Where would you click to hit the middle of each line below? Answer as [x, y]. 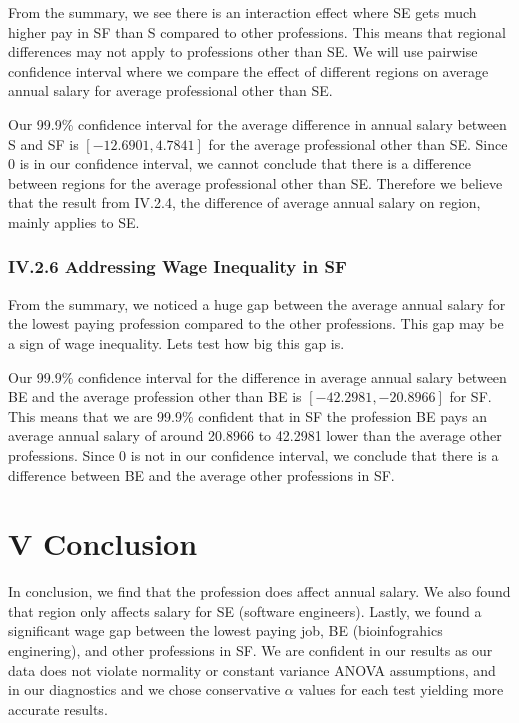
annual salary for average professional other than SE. [170, 90]
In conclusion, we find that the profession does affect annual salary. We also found [259, 591]
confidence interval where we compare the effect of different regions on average [248, 70]
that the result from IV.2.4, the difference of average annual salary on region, [244, 202]
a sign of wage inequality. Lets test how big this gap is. [176, 342]
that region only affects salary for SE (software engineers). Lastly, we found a [245, 610]
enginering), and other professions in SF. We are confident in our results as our [250, 650]
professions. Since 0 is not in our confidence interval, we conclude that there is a [253, 454]
